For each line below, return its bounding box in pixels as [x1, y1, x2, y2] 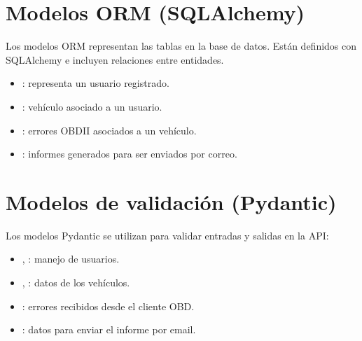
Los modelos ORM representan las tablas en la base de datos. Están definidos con [6, 39, 357, 53]
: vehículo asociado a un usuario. [22, 99, 162, 113]
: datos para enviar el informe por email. [22, 322, 196, 337]
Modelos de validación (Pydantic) [6, 187, 337, 216]
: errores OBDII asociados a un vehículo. [22, 123, 197, 137]
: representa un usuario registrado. [22, 76, 169, 90]
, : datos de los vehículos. [22, 275, 130, 289]
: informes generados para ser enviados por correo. [22, 146, 237, 161]
